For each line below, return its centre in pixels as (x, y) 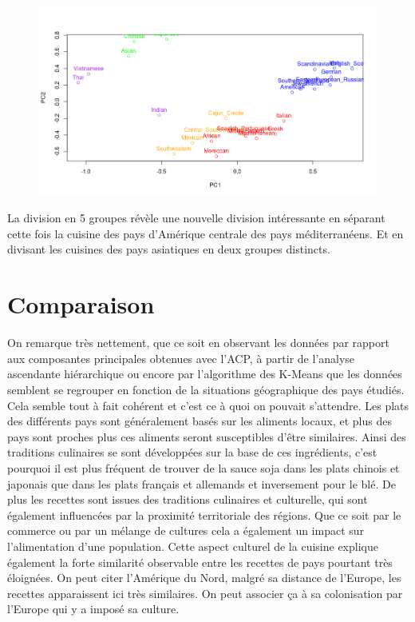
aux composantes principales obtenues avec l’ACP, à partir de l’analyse (181, 358)
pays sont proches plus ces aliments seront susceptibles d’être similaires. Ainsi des (207, 436)
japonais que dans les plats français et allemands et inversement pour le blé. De (202, 483)
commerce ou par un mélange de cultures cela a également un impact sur (186, 530)
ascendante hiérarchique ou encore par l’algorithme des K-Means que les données (205, 374)
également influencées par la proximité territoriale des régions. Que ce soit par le (204, 514)
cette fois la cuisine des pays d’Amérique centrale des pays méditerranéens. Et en (206, 233)
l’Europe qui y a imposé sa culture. (93, 609)
